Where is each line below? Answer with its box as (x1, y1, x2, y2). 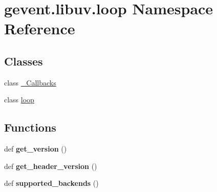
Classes (4, 53, 43, 69)
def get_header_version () (4, 160, 97, 171)
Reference (4, 18, 75, 39)
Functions (4, 119, 56, 135)
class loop (4, 94, 34, 105)
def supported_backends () (4, 178, 99, 188)
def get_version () (4, 143, 67, 154)
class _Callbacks (4, 77, 56, 88)
